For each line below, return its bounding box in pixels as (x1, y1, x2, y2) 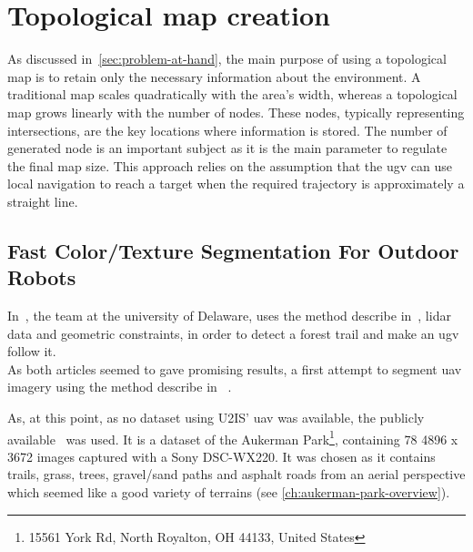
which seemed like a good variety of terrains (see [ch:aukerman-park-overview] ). (7, 483, 450, 502)
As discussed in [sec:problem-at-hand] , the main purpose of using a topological (7, 49, 447, 68)
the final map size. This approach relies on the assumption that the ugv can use (7, 156, 452, 175)
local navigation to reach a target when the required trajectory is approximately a (7, 174, 465, 193)
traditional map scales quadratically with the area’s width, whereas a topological (7, 85, 458, 104)
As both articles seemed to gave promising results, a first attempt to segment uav (7, 359, 462, 378)
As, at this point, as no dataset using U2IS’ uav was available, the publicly (7, 408, 425, 427)
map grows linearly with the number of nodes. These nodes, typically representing (7, 102, 465, 121)
